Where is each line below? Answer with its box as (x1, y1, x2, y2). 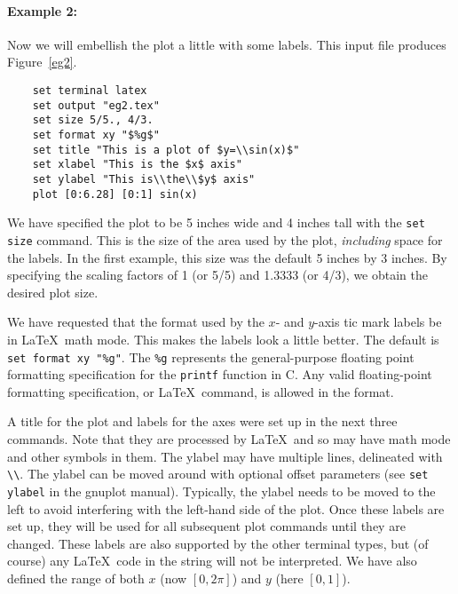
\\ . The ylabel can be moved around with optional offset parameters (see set (7, 464, 429, 483)
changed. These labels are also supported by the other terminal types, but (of (7, 534, 429, 552)
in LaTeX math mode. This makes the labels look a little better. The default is (7, 329, 439, 348)
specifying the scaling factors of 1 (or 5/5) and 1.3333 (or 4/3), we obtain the (7, 265, 429, 284)
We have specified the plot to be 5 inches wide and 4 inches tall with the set (7, 213, 425, 232)
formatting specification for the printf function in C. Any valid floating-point (7, 365, 432, 384)
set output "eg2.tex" (32, 99, 160, 112)
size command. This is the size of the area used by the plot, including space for (7, 230, 443, 249)
